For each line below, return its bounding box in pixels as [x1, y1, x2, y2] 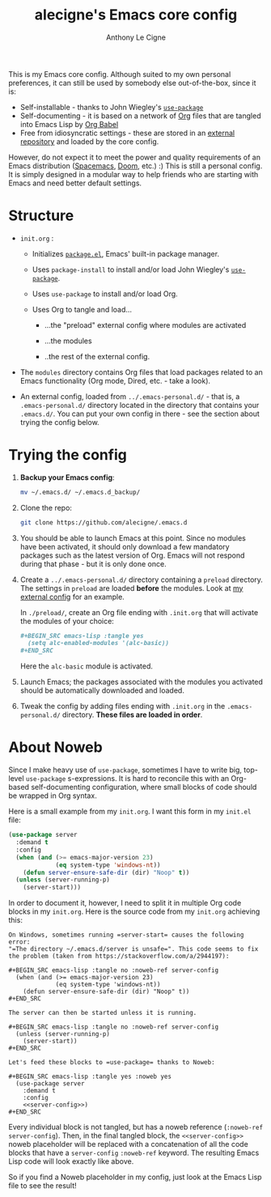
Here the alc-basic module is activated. [19, 661, 154, 671]
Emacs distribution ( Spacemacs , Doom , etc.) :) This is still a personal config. [8, 160, 263, 171]
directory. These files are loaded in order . [61, 710, 203, 719]
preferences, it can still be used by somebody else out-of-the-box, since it [8, 78, 256, 87]
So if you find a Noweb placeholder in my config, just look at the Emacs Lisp [8, 1172, 262, 1182]
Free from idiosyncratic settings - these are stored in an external [19, 128, 235, 138]
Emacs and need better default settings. [8, 178, 142, 188]
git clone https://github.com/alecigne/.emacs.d [19, 518, 188, 527]
